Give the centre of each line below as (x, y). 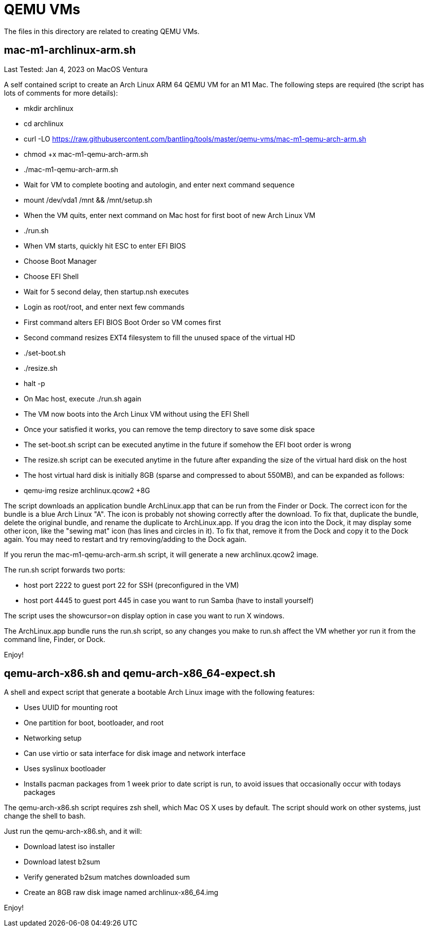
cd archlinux (44, 123)
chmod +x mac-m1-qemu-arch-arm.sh (86, 154)
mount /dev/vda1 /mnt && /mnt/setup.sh (88, 200)
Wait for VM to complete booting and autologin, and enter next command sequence (159, 184)
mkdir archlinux (49, 108)
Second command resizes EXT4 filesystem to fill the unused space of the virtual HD (160, 337)
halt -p (35, 383)
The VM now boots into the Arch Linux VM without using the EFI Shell (136, 414)
